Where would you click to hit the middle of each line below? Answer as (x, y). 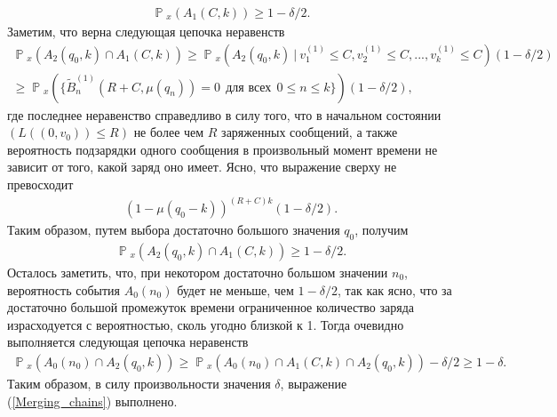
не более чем (169, 132)
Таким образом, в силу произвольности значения (139, 383)
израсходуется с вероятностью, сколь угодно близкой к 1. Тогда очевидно (206, 324)
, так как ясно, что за (394, 289)
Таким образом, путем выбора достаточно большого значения (174, 230)
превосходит (40, 184)
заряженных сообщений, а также (310, 132)
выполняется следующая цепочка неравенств (128, 342)
